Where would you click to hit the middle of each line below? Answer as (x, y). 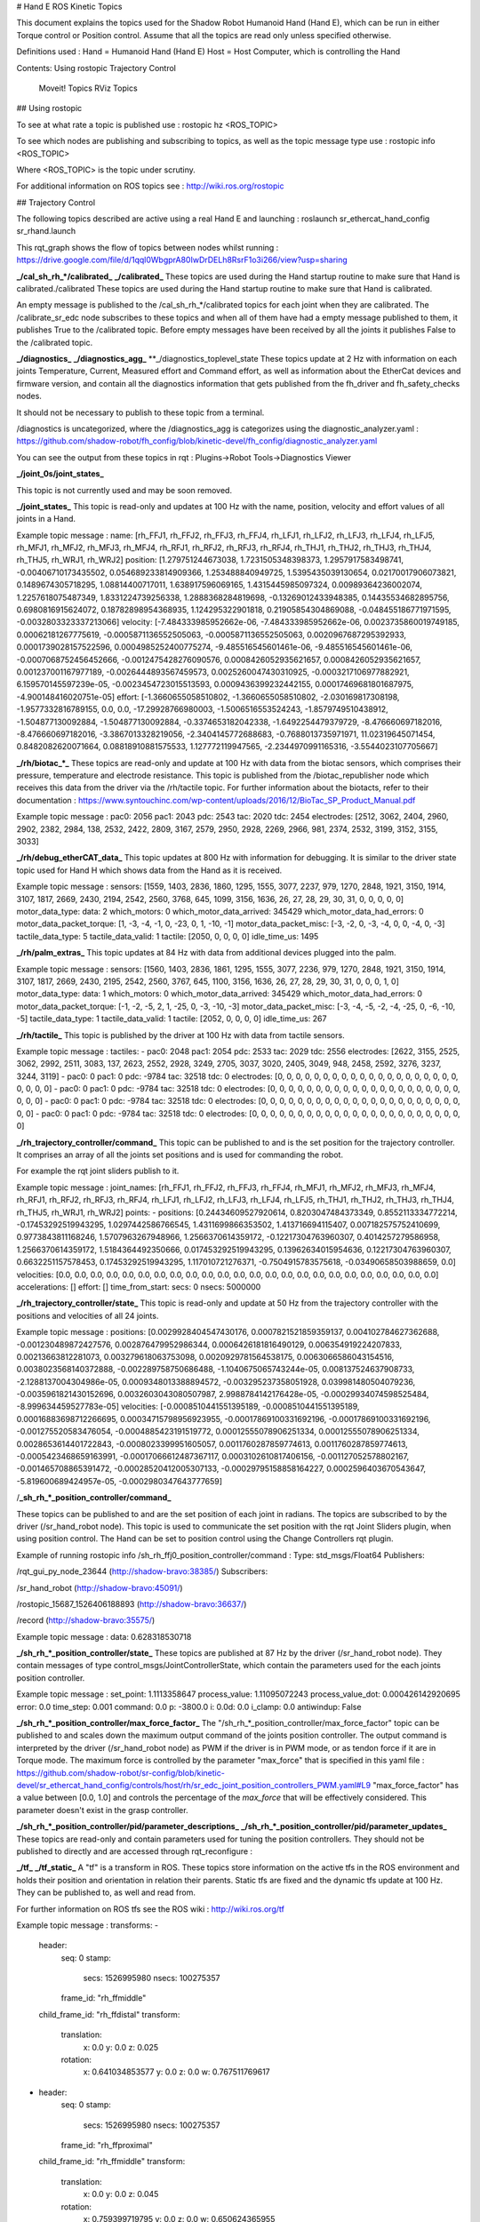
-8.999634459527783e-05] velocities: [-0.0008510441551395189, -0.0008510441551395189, (188, 1407)
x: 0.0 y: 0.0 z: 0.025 (121, 2047)
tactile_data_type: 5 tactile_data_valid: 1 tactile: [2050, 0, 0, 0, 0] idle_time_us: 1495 (168, 936)
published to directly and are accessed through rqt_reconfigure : (135, 1851)
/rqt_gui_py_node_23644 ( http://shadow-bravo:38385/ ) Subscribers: (142, 1571)
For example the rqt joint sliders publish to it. (98, 1171)
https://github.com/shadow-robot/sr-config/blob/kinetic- (121, 1772)
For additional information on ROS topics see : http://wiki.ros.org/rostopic (150, 186)
